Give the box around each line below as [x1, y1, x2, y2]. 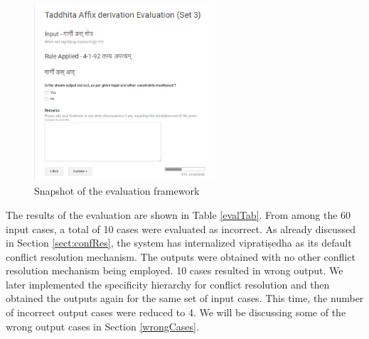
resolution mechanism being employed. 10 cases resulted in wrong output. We [6, 263, 343, 278]
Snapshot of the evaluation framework [34, 183, 200, 198]
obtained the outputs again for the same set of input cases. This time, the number [6, 291, 364, 306]
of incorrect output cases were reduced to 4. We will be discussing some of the [6, 305, 346, 320]
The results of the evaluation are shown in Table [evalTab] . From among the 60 [6, 207, 351, 222]
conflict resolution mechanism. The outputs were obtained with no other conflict [6, 249, 355, 264]
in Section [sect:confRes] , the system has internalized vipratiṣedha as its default [6, 235, 352, 250]
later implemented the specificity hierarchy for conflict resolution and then [6, 276, 330, 291]
